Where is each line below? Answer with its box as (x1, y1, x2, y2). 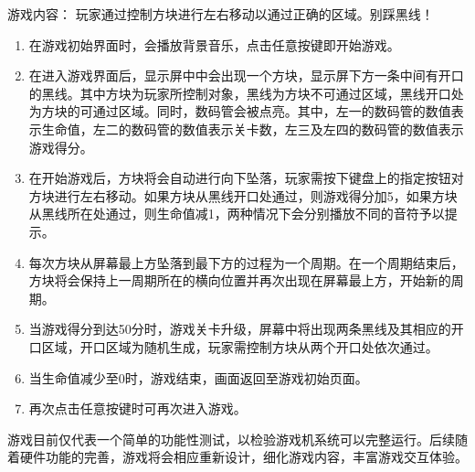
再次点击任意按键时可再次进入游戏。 (28, 399, 247, 418)
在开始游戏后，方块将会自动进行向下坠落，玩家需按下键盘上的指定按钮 (28, 168, 451, 188)
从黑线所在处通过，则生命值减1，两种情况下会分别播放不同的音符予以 (28, 204, 445, 223)
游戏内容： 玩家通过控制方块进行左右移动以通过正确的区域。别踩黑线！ (7, 5, 434, 23)
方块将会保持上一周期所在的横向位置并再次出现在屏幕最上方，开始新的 (28, 271, 451, 290)
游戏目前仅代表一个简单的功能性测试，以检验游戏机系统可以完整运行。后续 (7, 429, 455, 448)
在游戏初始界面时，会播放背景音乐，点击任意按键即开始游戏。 (28, 35, 400, 54)
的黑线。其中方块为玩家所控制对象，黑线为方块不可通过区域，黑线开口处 (28, 83, 464, 102)
